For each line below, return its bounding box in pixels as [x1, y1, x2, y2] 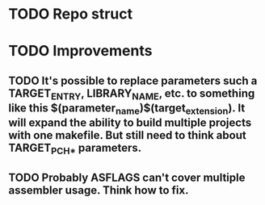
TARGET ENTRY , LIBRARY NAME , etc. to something [8, 86, 255, 102]
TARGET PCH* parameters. [8, 141, 142, 157]
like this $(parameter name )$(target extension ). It [8, 101, 246, 117]
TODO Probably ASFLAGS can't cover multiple [8, 170, 246, 184]
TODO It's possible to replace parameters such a [8, 73, 258, 87]
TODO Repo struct [8, 5, 133, 23]
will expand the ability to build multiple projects [8, 116, 252, 130]
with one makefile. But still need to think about [8, 128, 246, 142]
